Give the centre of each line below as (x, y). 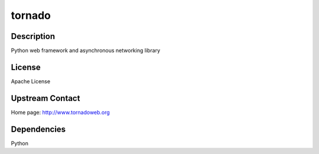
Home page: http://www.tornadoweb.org (61, 112)
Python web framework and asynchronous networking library (86, 51)
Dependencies (38, 129)
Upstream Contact (45, 98)
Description (33, 36)
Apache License (30, 81)
